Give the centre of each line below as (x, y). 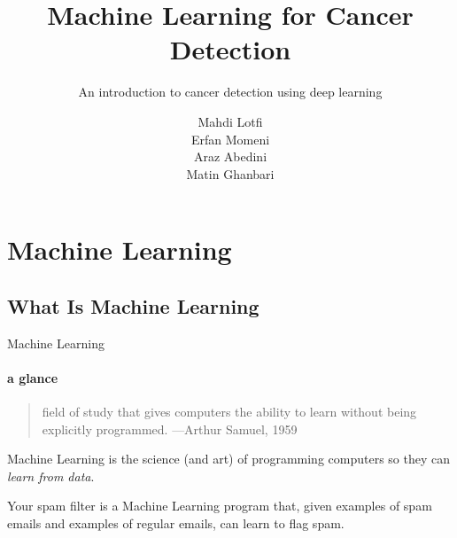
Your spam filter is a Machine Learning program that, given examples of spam (220, 506)
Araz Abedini (230, 156)
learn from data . (51, 476)
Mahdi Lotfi (230, 121)
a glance (33, 377)
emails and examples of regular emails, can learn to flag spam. (176, 523)
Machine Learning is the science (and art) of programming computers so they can (229, 459)
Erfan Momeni (230, 139)
